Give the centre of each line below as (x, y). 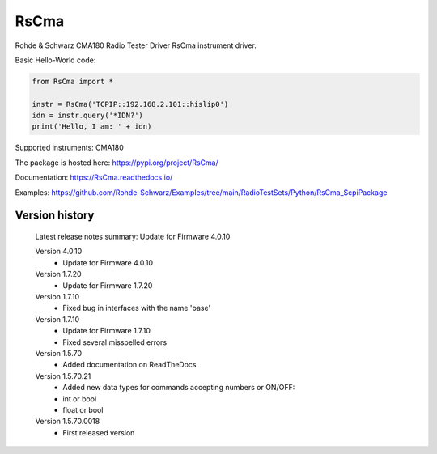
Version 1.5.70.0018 (68, 422)
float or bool (83, 409)
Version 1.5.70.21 (63, 376)
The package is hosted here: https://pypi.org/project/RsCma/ (117, 163)
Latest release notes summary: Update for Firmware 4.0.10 (133, 237)
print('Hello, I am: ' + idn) (92, 127)
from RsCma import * (72, 81)
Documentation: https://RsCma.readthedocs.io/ (94, 177)
